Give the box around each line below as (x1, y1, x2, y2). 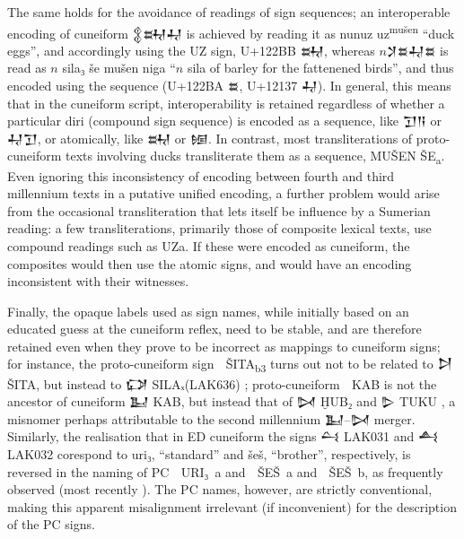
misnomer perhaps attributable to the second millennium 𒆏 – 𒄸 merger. (7, 409, 416, 428)
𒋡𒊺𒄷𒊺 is (386, 40, 449, 59)
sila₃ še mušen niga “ (62, 58, 176, 77)
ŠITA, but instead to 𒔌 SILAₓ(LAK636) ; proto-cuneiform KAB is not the (7, 374, 437, 393)
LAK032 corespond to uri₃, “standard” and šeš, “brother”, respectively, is (7, 444, 411, 463)
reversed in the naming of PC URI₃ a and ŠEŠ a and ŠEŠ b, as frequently (7, 462, 443, 481)
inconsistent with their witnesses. (7, 272, 189, 291)
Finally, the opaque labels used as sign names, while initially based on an (7, 301, 409, 320)
